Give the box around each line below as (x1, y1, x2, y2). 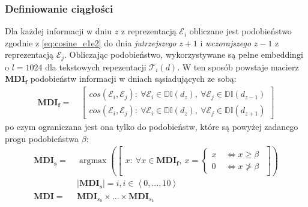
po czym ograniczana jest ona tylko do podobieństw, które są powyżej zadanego (5, 120, 298, 133)
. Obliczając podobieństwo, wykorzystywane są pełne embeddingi (64, 48, 303, 61)
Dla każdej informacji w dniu (5, 25, 112, 37)
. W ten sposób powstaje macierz (177, 60, 299, 73)
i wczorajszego (200, 36, 252, 49)
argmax (79, 156, 107, 165)
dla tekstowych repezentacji (45, 60, 146, 73)
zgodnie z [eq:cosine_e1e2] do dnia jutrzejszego (5, 36, 177, 49)
